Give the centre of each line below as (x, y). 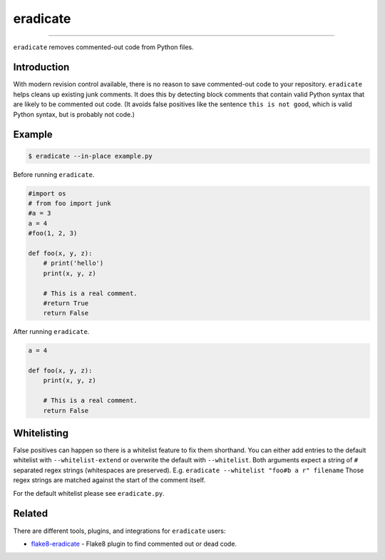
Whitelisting (41, 433)
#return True (66, 303)
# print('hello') (73, 263)
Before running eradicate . (54, 174)
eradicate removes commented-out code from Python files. (103, 47)
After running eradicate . (51, 332)
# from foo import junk (70, 203)
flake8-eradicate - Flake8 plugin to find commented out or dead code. (134, 544)
